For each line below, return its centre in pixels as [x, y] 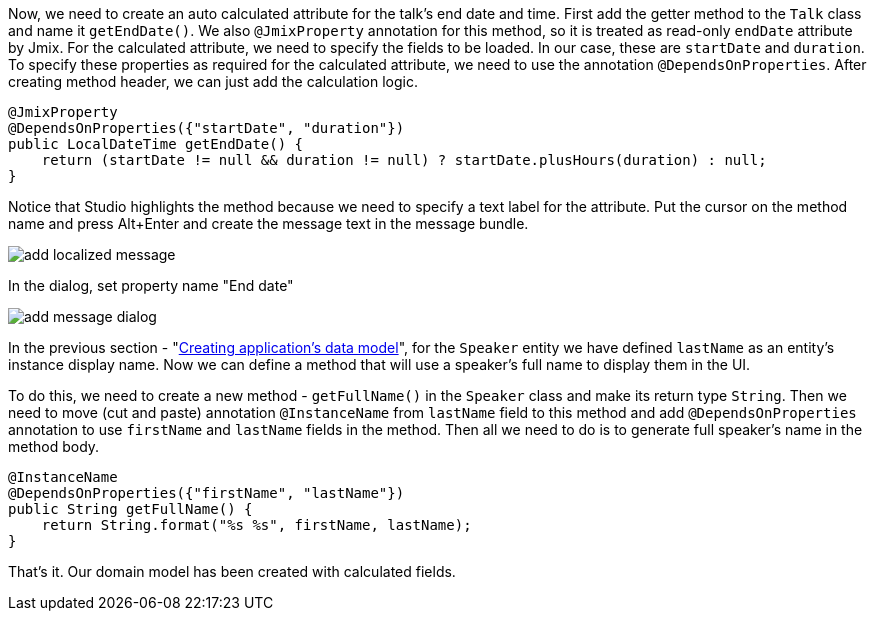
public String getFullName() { [130, 509]
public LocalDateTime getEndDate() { [156, 144]
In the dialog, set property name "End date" [151, 285]
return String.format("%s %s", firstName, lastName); [256, 525]
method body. [54, 446]
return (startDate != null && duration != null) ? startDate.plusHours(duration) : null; [404, 160]
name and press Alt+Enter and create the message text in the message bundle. [268, 223]
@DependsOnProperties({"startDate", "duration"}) [206, 128]
